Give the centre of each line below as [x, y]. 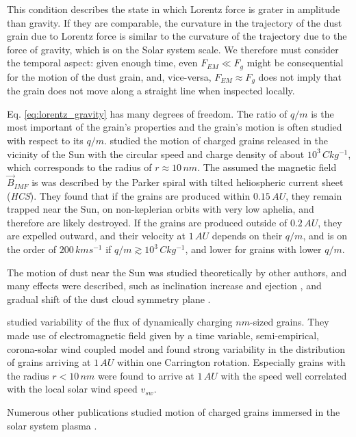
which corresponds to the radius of [79, 167]
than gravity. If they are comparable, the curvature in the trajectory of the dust [175, 22]
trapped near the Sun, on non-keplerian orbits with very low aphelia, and [161, 209]
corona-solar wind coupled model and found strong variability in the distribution [176, 348]
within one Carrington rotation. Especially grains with [231, 362]
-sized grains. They [289, 322]
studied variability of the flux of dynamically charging [120, 322]
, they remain [314, 195]
